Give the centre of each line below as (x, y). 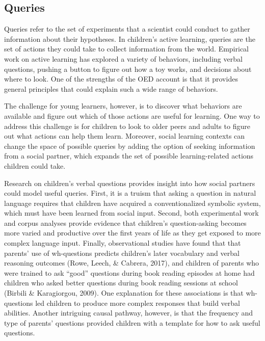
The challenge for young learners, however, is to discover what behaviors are (123, 106)
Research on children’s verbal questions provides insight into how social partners (130, 183)
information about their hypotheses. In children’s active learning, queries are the (130, 38)
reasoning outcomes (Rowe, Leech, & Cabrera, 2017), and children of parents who (132, 263)
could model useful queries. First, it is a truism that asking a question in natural (130, 193)
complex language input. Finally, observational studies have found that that (123, 243)
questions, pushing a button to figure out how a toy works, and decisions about (128, 69)
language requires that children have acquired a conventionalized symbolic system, (132, 203)
